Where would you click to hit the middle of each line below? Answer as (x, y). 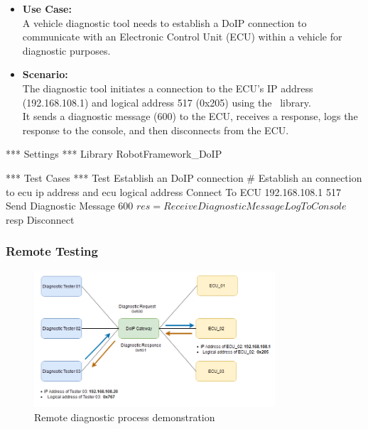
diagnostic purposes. (66, 50)
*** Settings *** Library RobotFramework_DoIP (114, 154)
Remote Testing (52, 251)
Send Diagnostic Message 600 (70, 206)
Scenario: (45, 74)
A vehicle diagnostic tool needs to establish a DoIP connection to (164, 22)
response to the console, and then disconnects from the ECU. (156, 130)
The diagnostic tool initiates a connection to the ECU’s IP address (168, 88)
